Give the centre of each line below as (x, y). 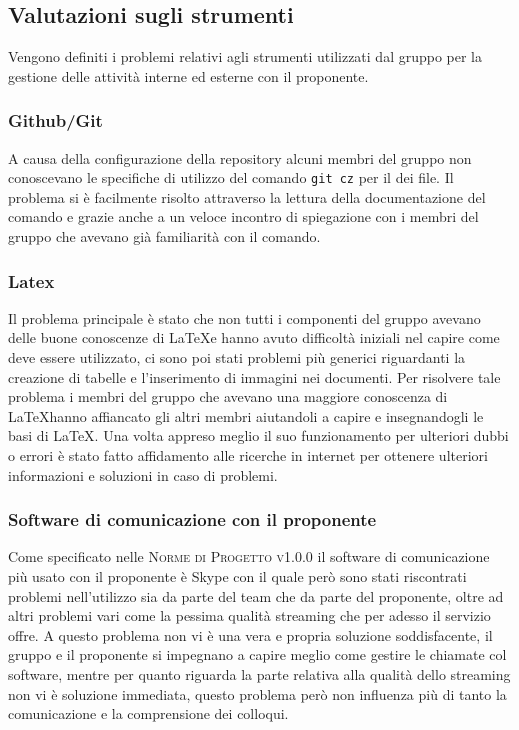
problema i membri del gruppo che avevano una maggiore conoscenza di (228, 396)
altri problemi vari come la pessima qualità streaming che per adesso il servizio (249, 615)
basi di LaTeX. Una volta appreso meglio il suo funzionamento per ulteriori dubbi (258, 435)
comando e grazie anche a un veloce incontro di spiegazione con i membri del (243, 216)
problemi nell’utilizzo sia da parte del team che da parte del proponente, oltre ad (256, 595)
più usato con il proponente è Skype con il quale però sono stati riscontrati (237, 576)
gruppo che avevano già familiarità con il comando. (164, 236)
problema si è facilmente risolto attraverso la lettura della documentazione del (247, 196)
